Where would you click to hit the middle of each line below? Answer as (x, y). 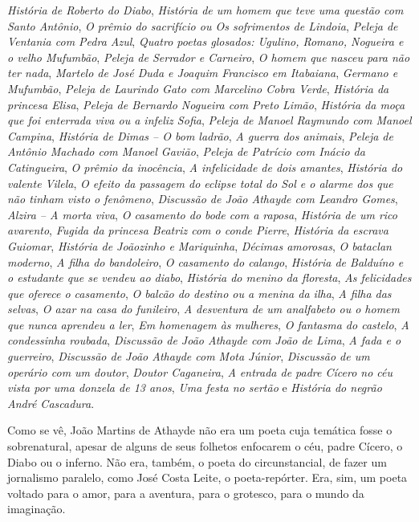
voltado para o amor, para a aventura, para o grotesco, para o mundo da (186, 493)
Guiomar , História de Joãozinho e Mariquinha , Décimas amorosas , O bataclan (199, 245)
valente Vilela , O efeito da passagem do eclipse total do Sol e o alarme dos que (200, 183)
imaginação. (37, 509)
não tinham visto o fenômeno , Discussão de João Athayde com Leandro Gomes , (203, 199)
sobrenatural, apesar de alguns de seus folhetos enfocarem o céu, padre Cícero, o (205, 446)
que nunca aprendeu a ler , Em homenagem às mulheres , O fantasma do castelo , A (208, 324)
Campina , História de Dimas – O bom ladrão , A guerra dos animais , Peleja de (200, 135)
